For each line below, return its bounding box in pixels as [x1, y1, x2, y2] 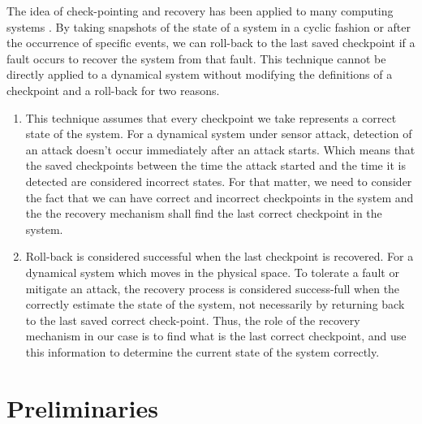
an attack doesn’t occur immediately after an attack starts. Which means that [25, 141, 416, 158]
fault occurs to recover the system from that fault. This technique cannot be [6, 50, 386, 67]
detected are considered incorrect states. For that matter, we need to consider [25, 172, 412, 189]
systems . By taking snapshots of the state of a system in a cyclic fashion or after [6, 18, 411, 35]
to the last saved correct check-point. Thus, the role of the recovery [25, 311, 360, 328]
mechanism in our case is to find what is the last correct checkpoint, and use [25, 327, 407, 344]
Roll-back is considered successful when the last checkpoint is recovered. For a [25, 248, 414, 265]
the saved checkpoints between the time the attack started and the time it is [25, 157, 406, 174]
